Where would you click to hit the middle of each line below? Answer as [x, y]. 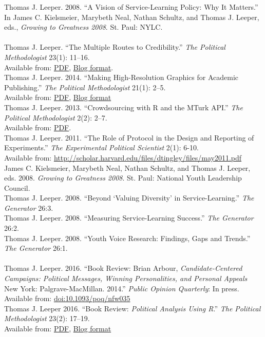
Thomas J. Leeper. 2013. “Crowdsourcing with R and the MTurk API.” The [124, 107]
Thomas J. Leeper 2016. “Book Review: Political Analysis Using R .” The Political [132, 308]
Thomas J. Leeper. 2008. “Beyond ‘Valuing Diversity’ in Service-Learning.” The [129, 198]
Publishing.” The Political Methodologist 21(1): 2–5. [85, 87]
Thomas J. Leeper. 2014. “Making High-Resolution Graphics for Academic [121, 77]
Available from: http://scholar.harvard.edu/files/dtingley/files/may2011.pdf [123, 157]
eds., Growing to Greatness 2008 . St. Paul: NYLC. [83, 27]
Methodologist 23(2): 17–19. [47, 318]
